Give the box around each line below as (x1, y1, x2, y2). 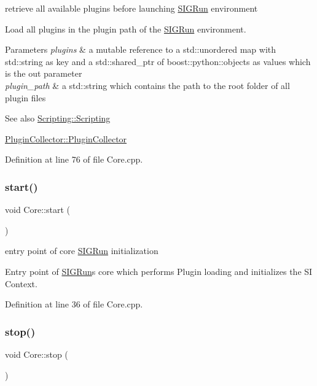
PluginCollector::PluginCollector (5, 132, 127, 145)
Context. (5, 277, 37, 290)
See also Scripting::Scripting (5, 112, 111, 125)
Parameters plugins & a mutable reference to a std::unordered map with (5, 43, 276, 56)
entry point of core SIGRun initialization (5, 244, 158, 257)
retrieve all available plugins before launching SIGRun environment (5, 2, 258, 14)
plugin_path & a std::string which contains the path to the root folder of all (5, 79, 290, 91)
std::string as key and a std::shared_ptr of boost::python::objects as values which (5, 55, 311, 68)
